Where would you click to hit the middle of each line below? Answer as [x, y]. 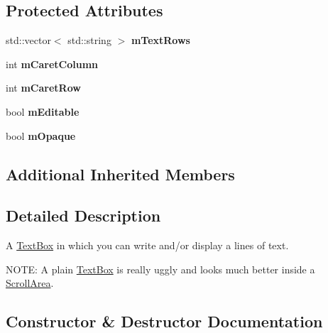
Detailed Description [83, 215]
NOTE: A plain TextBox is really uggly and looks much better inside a [160, 269]
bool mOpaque [41, 135]
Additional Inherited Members [120, 174]
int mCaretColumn [52, 64]
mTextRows [160, 40]
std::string [89, 40]
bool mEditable [43, 111]
